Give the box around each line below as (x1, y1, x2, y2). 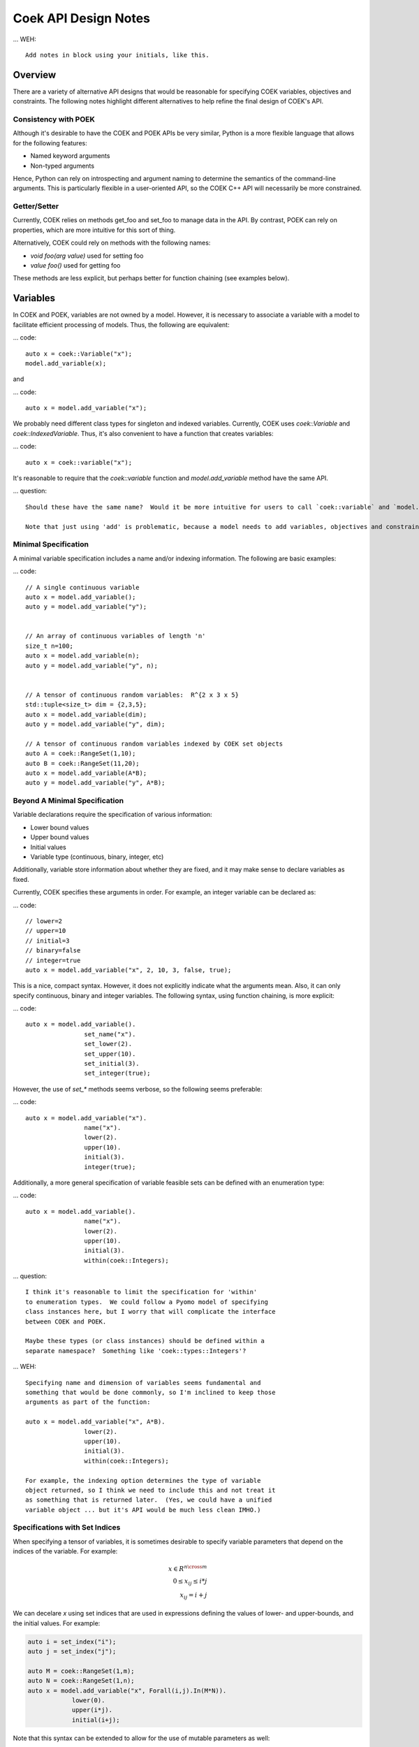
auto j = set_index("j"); (27, 1648, 117, 1655)
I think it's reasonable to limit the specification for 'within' (25, 1288, 258, 1296)
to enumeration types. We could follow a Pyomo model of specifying (25, 1298, 269, 1306)
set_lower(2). (84, 1040, 133, 1048)
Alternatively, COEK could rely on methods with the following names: (13, 238, 211, 247)
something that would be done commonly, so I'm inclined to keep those (25, 1388, 276, 1396)
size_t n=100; (25, 641, 73, 650)
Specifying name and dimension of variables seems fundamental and (25, 1379, 261, 1386)
